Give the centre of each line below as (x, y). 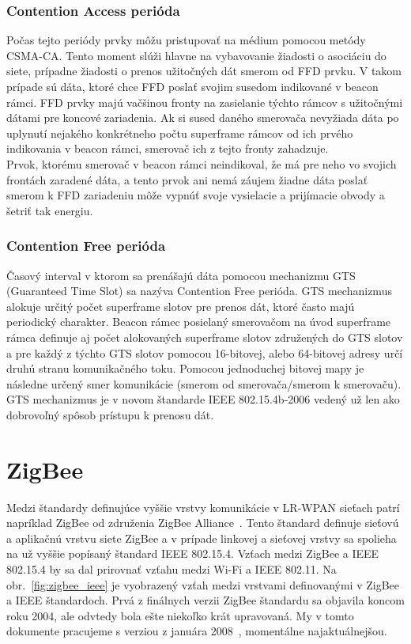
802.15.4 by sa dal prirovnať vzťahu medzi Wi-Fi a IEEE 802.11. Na (172, 569)
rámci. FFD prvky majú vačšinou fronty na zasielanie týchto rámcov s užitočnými (205, 102)
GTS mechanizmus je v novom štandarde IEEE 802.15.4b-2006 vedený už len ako (203, 399)
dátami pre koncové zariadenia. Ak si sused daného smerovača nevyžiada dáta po (203, 117)
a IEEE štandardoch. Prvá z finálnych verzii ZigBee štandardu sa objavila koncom (205, 600)
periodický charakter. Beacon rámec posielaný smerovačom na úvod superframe (199, 322)
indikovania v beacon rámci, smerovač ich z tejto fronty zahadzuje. (168, 148)
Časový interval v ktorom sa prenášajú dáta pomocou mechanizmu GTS (181, 275)
